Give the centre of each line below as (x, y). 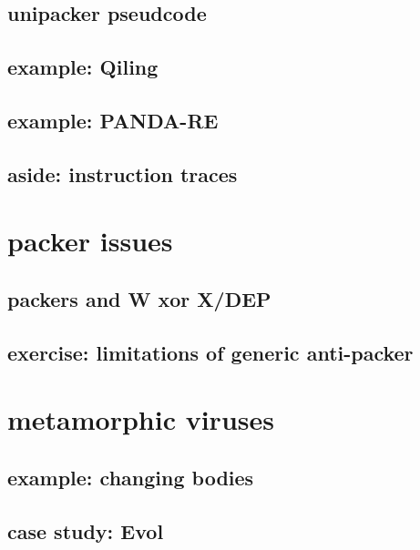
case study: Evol (86, 530)
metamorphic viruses (141, 419)
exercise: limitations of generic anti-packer (210, 352)
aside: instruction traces (123, 173)
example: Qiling (83, 67)
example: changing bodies (131, 477)
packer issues (90, 241)
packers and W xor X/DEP (139, 298)
